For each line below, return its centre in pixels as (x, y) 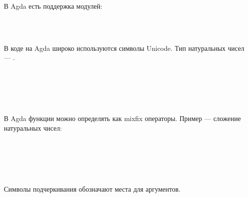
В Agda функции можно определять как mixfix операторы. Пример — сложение (123, 118)
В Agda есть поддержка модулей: (53, 6)
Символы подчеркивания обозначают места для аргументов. (92, 189)
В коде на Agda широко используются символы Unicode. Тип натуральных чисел (124, 48)
